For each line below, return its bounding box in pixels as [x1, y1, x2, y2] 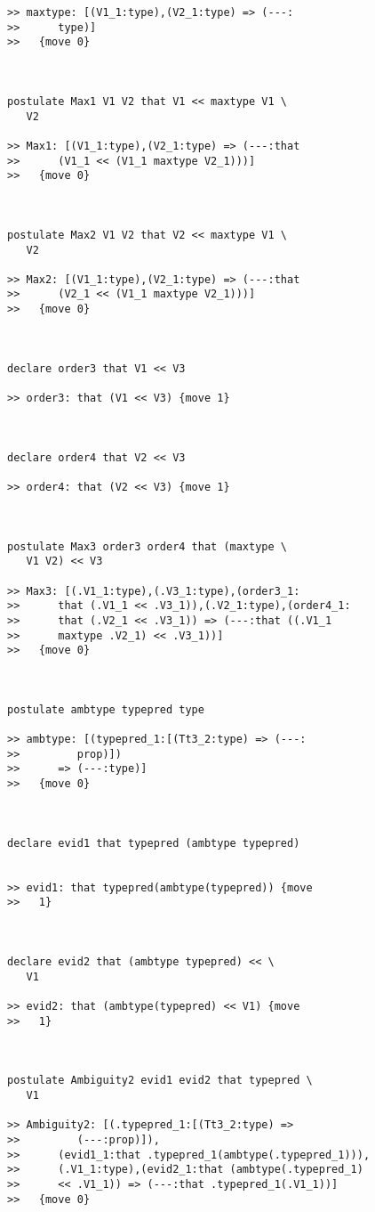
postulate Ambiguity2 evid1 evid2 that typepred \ [7, 1074, 313, 1087]
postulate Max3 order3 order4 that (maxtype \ [7, 540, 287, 553]
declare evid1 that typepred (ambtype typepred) [7, 836, 300, 850]
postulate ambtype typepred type [7, 703, 204, 716]
